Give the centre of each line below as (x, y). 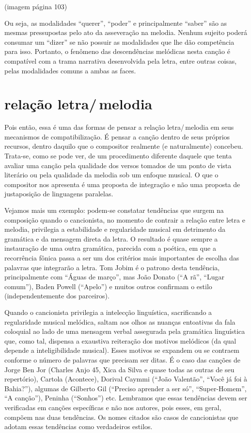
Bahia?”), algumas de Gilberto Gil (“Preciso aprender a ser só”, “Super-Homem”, (125, 388)
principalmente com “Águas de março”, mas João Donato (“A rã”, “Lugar (114, 277)
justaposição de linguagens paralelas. (59, 194)
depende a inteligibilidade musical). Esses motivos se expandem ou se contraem (122, 350)
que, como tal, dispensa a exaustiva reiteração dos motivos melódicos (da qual (120, 340)
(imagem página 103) (36, 6)
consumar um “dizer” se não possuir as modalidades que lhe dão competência (119, 42)
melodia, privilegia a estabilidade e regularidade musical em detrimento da (115, 229)
